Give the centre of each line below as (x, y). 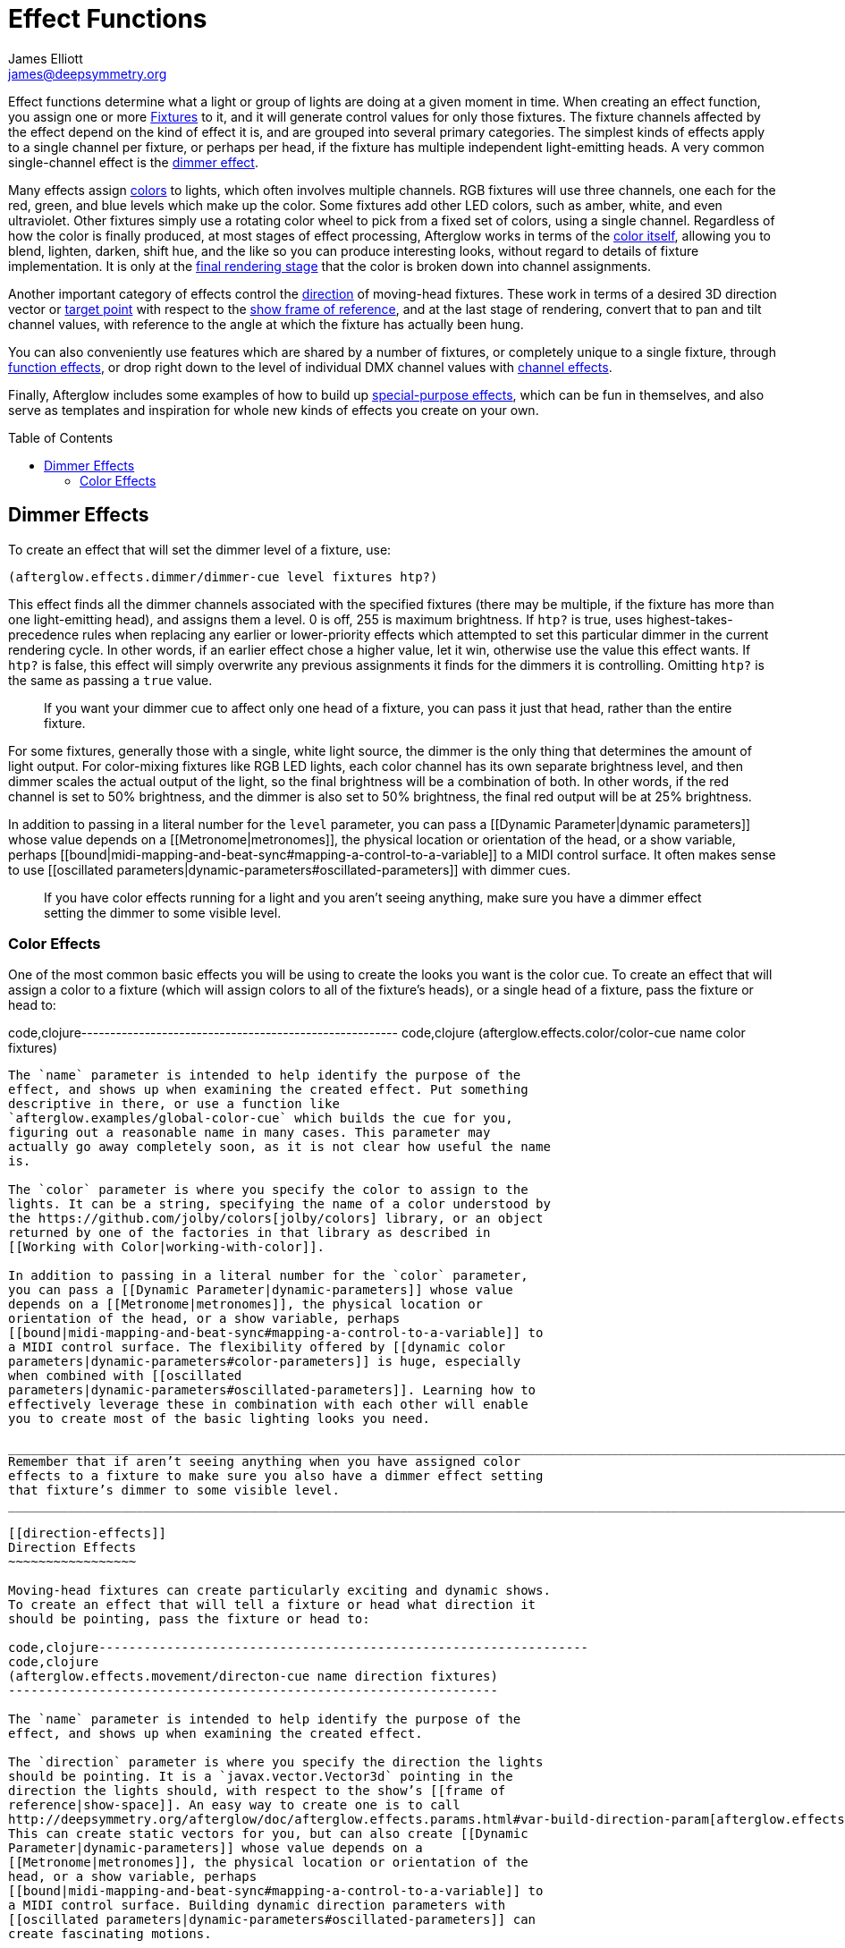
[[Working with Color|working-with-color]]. (167, 1247)
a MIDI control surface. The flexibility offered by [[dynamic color (257, 1347)
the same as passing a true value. (110, 680)
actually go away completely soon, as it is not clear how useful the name (279, 1147)
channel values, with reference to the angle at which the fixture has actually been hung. (266, 324)
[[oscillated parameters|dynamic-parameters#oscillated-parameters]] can (272, 1920)
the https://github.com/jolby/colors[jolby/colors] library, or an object (276, 1219)
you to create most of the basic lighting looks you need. (220, 1419)
